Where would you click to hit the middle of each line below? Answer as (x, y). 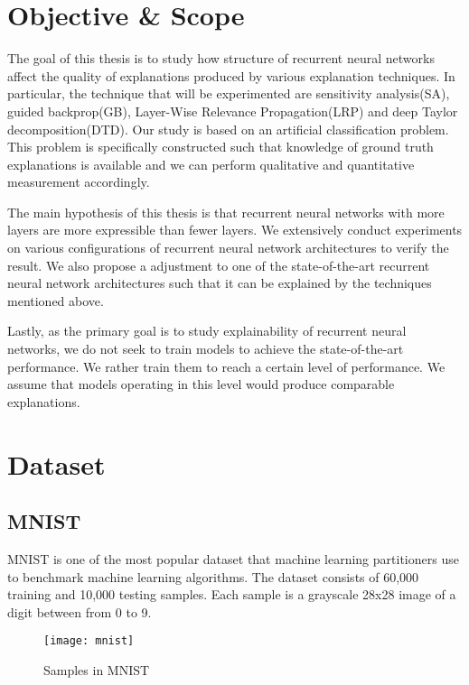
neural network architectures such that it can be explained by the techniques (220, 283)
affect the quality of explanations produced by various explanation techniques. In (231, 75)
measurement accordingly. (79, 182)
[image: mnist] (89, 641)
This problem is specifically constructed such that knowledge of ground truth (220, 147)
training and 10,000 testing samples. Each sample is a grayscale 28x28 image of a (232, 594)
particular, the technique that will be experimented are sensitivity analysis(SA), (229, 93)
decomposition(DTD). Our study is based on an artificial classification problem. (228, 129)
